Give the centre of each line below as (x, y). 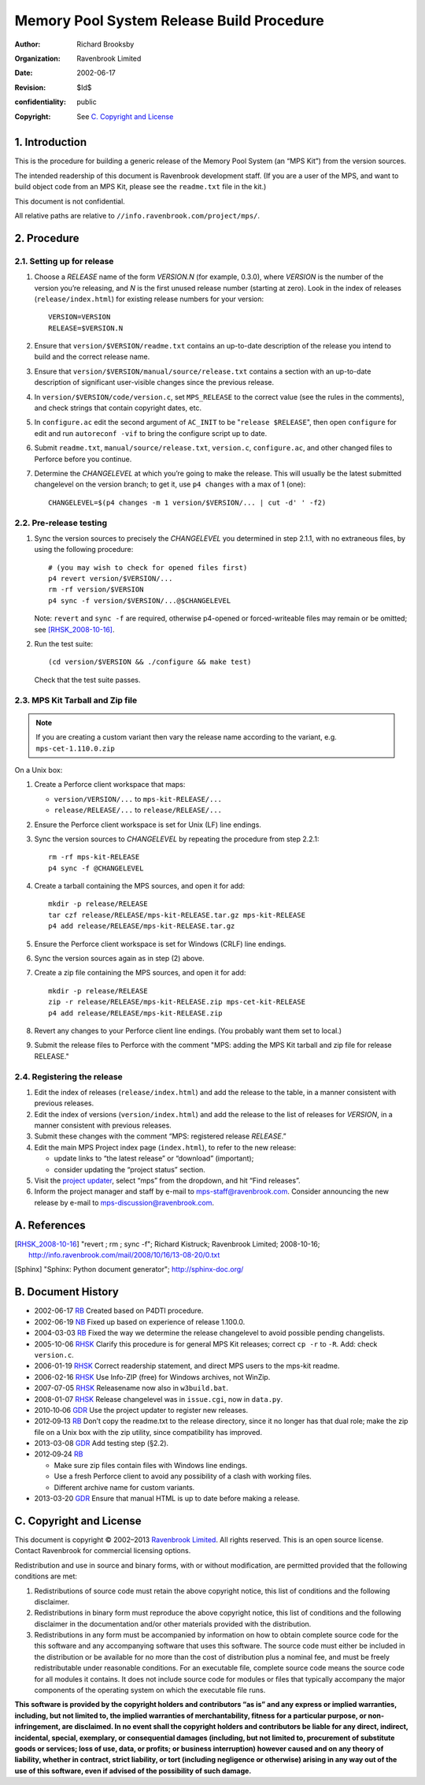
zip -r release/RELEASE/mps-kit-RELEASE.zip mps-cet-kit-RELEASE (177, 1002)
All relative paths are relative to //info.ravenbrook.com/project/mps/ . (137, 215)
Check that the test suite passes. (87, 680)
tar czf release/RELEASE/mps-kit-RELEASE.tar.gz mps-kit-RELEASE (177, 915)
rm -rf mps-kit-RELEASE (94, 857)
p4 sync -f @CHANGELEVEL (96, 868)
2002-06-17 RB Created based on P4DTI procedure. (119, 1311)
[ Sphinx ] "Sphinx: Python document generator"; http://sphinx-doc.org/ (129, 1269)
